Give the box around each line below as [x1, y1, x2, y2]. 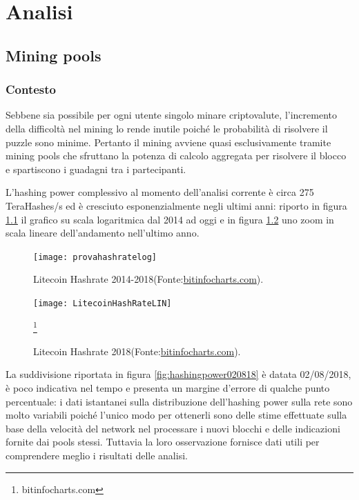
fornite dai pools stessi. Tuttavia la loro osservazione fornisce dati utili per [6, 434, 320, 449]
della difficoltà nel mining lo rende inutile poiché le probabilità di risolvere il [6, 121, 328, 135]
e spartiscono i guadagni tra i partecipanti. [6, 161, 186, 176]
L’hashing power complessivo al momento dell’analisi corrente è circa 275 [6, 185, 314, 199]
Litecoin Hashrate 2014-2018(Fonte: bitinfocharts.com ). [33, 272, 264, 286]
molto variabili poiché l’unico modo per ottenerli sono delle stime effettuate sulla [6, 408, 347, 422]
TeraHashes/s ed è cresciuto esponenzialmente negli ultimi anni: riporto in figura [6, 198, 347, 212]
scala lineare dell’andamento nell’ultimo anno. [6, 226, 200, 240]
